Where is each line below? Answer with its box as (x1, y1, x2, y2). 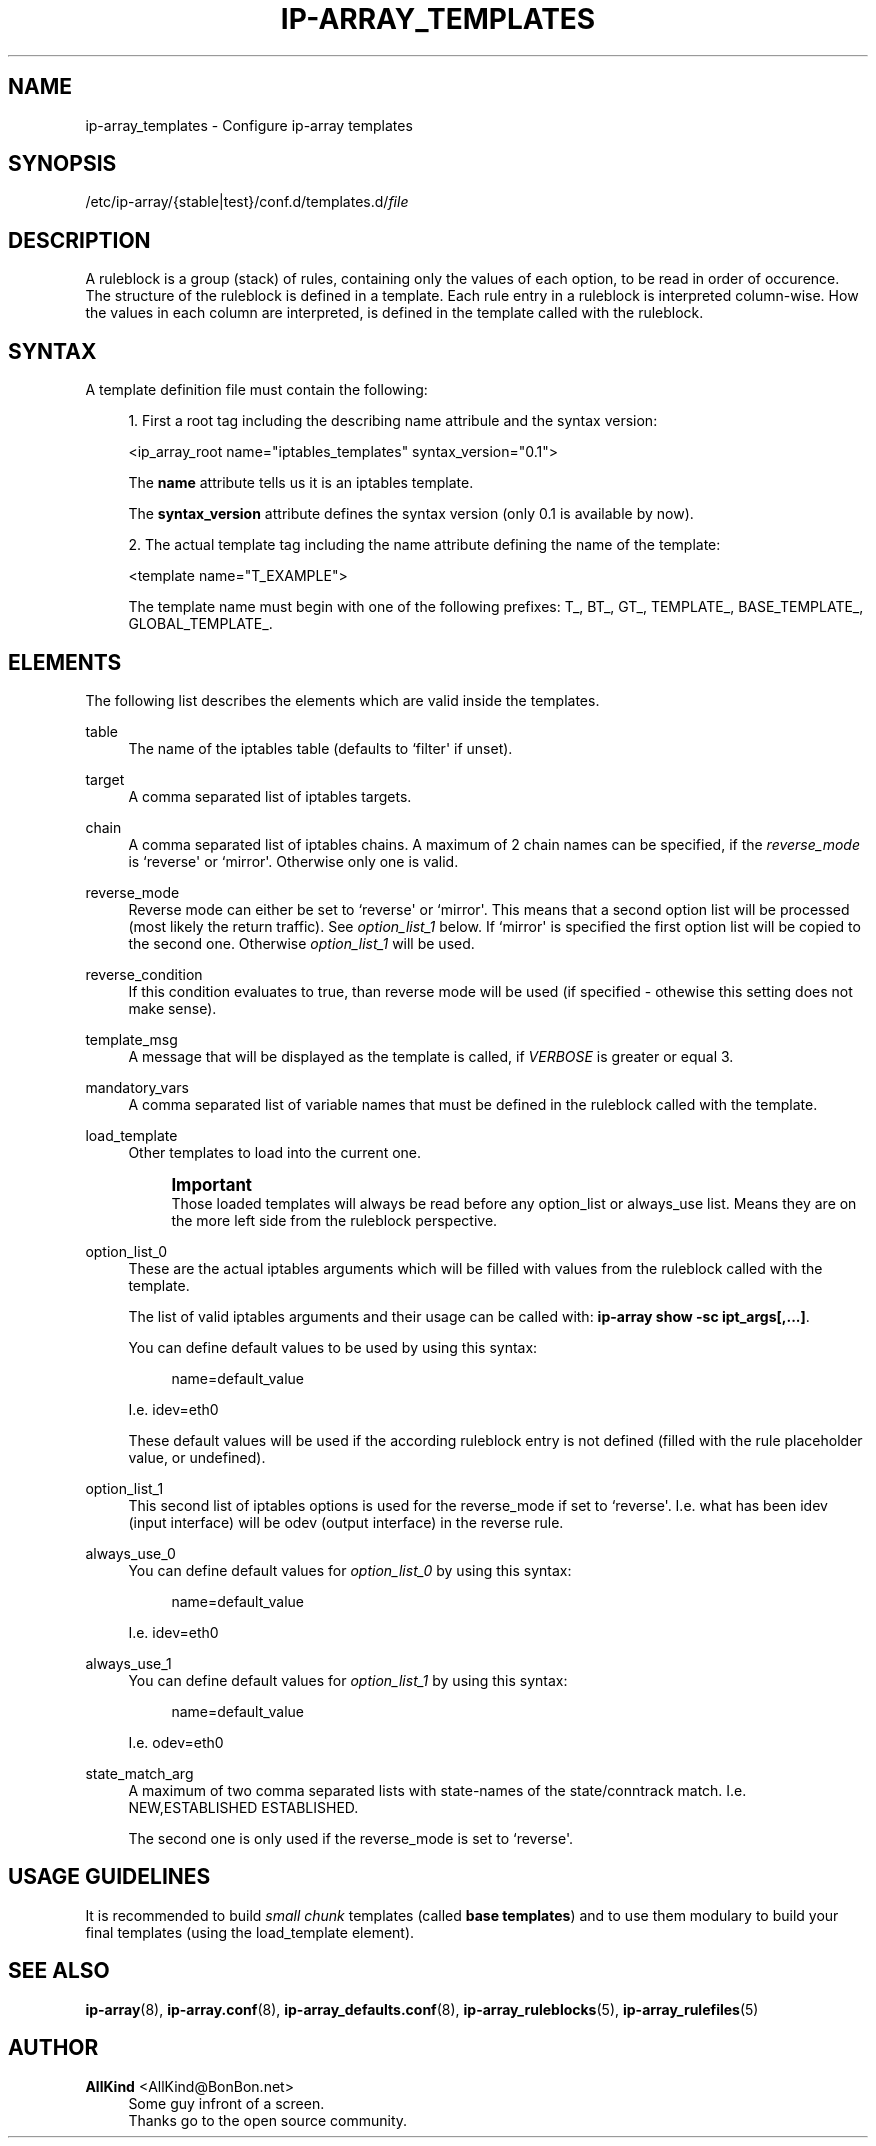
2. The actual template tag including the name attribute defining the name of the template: (128, 536, 721, 554)
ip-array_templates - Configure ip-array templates (85, 116, 413, 134)
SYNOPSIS (8, 151, 117, 177)
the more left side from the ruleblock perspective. (171, 1211, 498, 1229)
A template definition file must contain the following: (85, 381, 428, 399)
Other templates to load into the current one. (128, 1143, 422, 1161)
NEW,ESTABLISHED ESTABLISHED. (128, 1798, 359, 1816)
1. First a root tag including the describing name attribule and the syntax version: (128, 412, 658, 430)
